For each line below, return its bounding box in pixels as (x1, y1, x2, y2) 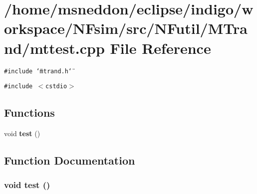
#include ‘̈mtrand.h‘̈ (4, 67, 72, 75)
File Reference (110, 37, 211, 58)
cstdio (45, 83, 67, 90)
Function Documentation (4, 153, 135, 168)
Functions (4, 105, 55, 120)
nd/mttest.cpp (4, 37, 105, 58)
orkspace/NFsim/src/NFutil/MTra (4, 18, 248, 38)
